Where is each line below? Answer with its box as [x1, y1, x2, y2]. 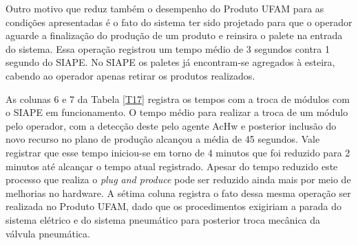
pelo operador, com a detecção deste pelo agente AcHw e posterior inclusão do [6, 118, 337, 132]
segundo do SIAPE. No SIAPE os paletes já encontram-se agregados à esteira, [6, 55, 335, 69]
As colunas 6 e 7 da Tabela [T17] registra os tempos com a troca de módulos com [6, 91, 350, 106]
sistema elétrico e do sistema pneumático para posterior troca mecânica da [6, 212, 321, 226]
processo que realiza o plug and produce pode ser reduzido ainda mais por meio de [6, 172, 351, 187]
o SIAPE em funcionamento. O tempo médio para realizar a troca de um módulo [6, 105, 348, 119]
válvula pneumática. [6, 226, 90, 240]
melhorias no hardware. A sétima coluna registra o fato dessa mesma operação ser [6, 185, 351, 200]
